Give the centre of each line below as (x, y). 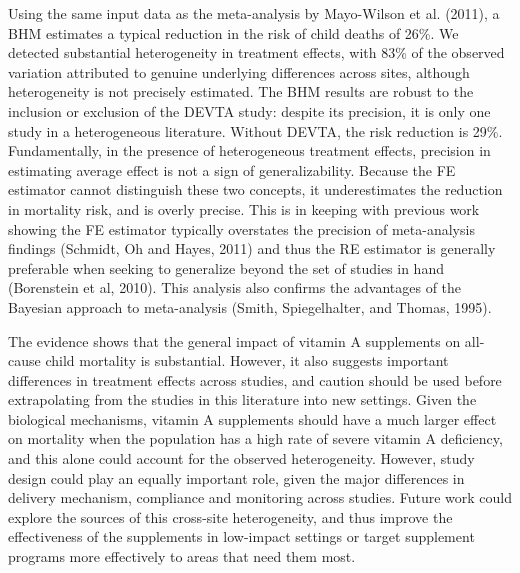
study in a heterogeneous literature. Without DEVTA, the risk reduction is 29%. (255, 130)
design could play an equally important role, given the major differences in (236, 477)
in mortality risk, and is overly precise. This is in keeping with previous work (244, 208)
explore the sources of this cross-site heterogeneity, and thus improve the (230, 516)
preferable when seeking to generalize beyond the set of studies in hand (226, 267)
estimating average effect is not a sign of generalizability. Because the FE (232, 169)
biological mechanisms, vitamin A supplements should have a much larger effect (252, 418)
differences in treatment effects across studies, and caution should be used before (255, 379)
